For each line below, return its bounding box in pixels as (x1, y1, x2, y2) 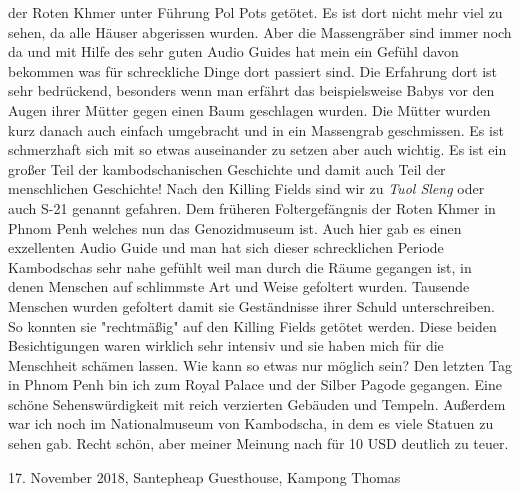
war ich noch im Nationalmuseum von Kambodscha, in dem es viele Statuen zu (8, 413, 494, 434)
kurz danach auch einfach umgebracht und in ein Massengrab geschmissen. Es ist (8, 119, 504, 140)
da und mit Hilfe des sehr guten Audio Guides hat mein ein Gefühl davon (8, 41, 459, 62)
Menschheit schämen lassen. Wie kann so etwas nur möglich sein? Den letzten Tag (8, 354, 512, 375)
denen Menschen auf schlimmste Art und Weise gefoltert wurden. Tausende (8, 276, 470, 297)
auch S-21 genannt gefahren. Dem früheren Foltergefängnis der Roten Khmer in (8, 197, 496, 218)
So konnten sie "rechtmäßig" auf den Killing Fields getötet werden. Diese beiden (8, 315, 497, 336)
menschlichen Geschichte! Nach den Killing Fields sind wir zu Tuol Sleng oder (8, 178, 485, 199)
